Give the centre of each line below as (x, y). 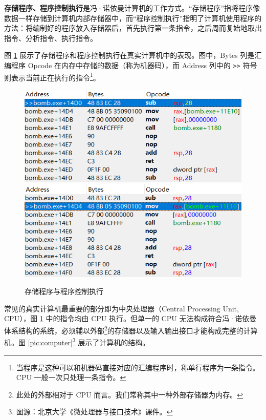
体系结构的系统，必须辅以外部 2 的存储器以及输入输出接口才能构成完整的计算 (131, 330)
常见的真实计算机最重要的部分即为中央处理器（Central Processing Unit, (121, 308)
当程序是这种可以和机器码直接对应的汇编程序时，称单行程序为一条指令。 (138, 367)
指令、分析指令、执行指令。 (51, 38)
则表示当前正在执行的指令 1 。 (52, 76)
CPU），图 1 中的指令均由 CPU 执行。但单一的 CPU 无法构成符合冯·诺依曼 (130, 318)
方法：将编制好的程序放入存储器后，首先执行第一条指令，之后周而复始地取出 (133, 28)
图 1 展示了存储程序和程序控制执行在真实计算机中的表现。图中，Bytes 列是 (129, 55)
